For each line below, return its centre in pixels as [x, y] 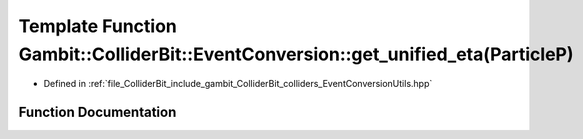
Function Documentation [97, 112]
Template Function [97, 26]
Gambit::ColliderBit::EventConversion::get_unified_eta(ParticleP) [296, 54]
